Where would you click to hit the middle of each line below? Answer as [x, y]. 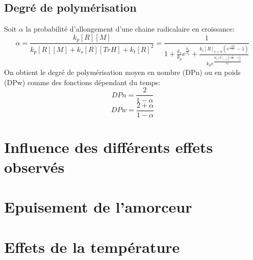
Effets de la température [92, 246]
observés [34, 166]
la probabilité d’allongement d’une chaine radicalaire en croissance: [130, 29]
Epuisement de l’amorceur [98, 207]
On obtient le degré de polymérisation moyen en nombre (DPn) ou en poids [122, 72]
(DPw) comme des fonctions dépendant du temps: [82, 82]
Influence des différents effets [109, 147]
